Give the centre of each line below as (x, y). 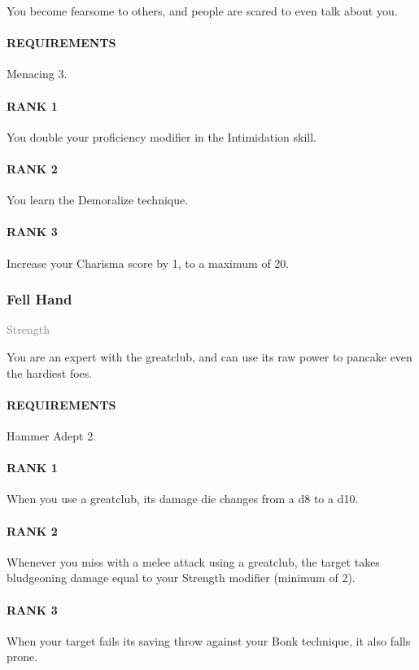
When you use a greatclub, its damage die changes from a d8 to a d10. (183, 499)
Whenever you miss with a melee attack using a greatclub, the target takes (193, 561)
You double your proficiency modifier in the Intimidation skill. (161, 136)
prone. (22, 657)
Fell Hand (39, 299)
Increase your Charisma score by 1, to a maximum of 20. (148, 263)
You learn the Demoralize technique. (98, 200)
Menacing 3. (37, 74)
